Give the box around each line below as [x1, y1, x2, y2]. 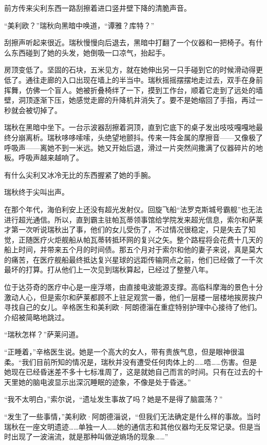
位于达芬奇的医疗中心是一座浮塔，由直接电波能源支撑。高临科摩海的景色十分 [4, 282, 263, 292]
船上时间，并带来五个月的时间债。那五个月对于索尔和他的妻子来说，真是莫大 [4, 244, 263, 255]
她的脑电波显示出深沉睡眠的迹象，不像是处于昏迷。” [18, 376, 191, 387]
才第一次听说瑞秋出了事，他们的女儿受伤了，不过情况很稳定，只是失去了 [4, 224, 249, 235]
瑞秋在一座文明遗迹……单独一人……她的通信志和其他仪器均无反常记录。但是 [4, 421, 254, 432]
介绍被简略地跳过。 [4, 311, 69, 322]
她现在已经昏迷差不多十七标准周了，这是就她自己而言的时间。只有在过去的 [4, 366, 256, 377]
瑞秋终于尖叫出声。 [4, 187, 69, 197]
